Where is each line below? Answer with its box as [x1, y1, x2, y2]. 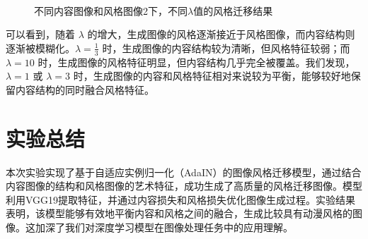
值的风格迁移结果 [193, 3, 273, 18]
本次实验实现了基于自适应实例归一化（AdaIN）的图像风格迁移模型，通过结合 [6, 164, 362, 179]
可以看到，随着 [6, 27, 75, 42]
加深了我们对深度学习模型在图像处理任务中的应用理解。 [35, 219, 293, 234]
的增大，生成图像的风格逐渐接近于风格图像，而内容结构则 [87, 27, 355, 42]
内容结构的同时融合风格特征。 [15, 82, 154, 97]
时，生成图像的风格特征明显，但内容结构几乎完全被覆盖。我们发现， [38, 54, 355, 69]
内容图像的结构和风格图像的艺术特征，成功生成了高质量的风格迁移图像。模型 [6, 178, 362, 193]
